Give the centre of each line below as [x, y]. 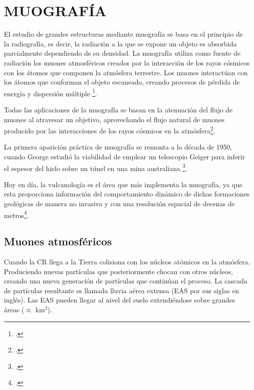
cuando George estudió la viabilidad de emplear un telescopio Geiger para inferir [125, 156]
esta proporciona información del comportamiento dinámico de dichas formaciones [127, 194]
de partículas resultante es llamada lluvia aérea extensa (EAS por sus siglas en [122, 290]
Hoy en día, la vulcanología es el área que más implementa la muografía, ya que [123, 184]
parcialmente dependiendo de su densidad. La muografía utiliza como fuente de [122, 53]
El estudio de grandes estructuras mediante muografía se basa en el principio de [123, 34]
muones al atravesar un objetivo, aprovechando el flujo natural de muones [114, 119]
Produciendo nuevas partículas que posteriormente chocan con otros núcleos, [118, 271]
